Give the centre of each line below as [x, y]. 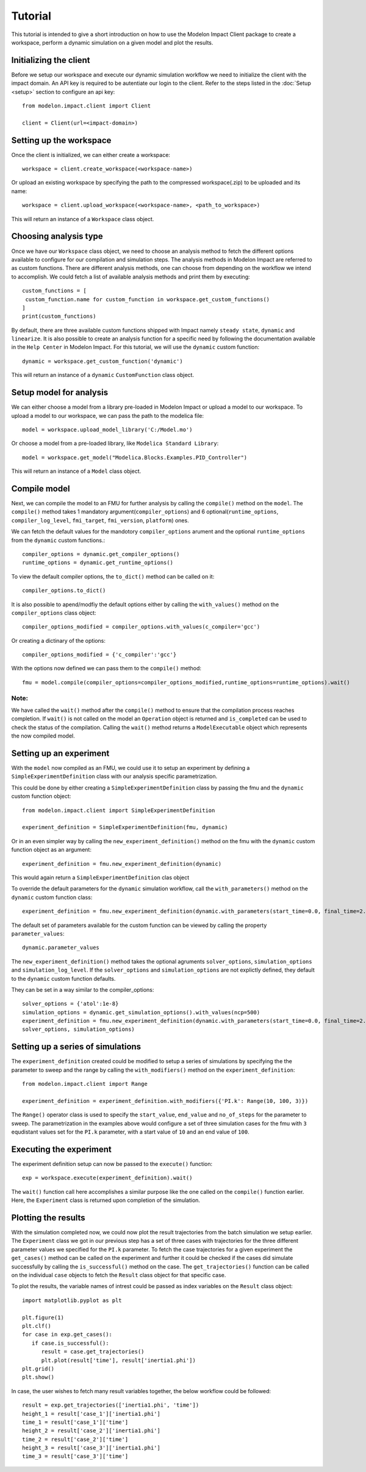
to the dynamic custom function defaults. [63, 978]
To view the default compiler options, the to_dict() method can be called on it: [113, 576]
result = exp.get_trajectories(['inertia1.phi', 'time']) [111, 1405]
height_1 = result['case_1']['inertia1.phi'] [91, 1414]
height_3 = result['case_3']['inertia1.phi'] [91, 1448]
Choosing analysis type [57, 236]
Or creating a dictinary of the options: [59, 640]
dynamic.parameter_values [61, 948]
